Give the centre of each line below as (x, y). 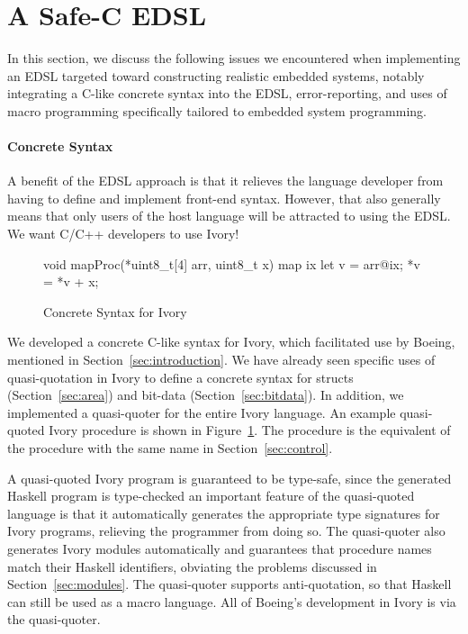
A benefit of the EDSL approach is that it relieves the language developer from (225, 181)
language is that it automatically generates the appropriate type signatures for (224, 513)
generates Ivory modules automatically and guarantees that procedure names (220, 548)
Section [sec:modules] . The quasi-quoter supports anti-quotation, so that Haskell (229, 584)
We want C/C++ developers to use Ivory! (123, 234)
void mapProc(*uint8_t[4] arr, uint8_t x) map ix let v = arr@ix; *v (232, 263)
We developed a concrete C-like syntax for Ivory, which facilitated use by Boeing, (231, 342)
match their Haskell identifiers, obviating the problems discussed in (192, 566)
